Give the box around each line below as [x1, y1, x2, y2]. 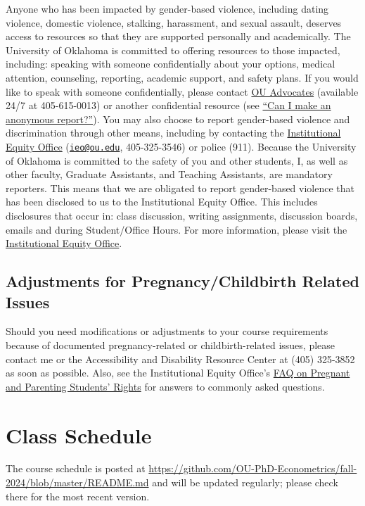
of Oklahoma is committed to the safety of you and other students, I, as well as [6, 153, 348, 167]
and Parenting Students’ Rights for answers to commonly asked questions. [6, 379, 325, 393]
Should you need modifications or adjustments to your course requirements [6, 324, 328, 339]
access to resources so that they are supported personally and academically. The [6, 29, 351, 44]
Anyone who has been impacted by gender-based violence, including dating [6, 1, 329, 15]
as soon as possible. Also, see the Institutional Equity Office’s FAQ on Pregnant [6, 365, 350, 380]
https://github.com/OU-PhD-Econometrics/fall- [148, 461, 357, 476]
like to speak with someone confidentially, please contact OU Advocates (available [6, 84, 359, 99]
